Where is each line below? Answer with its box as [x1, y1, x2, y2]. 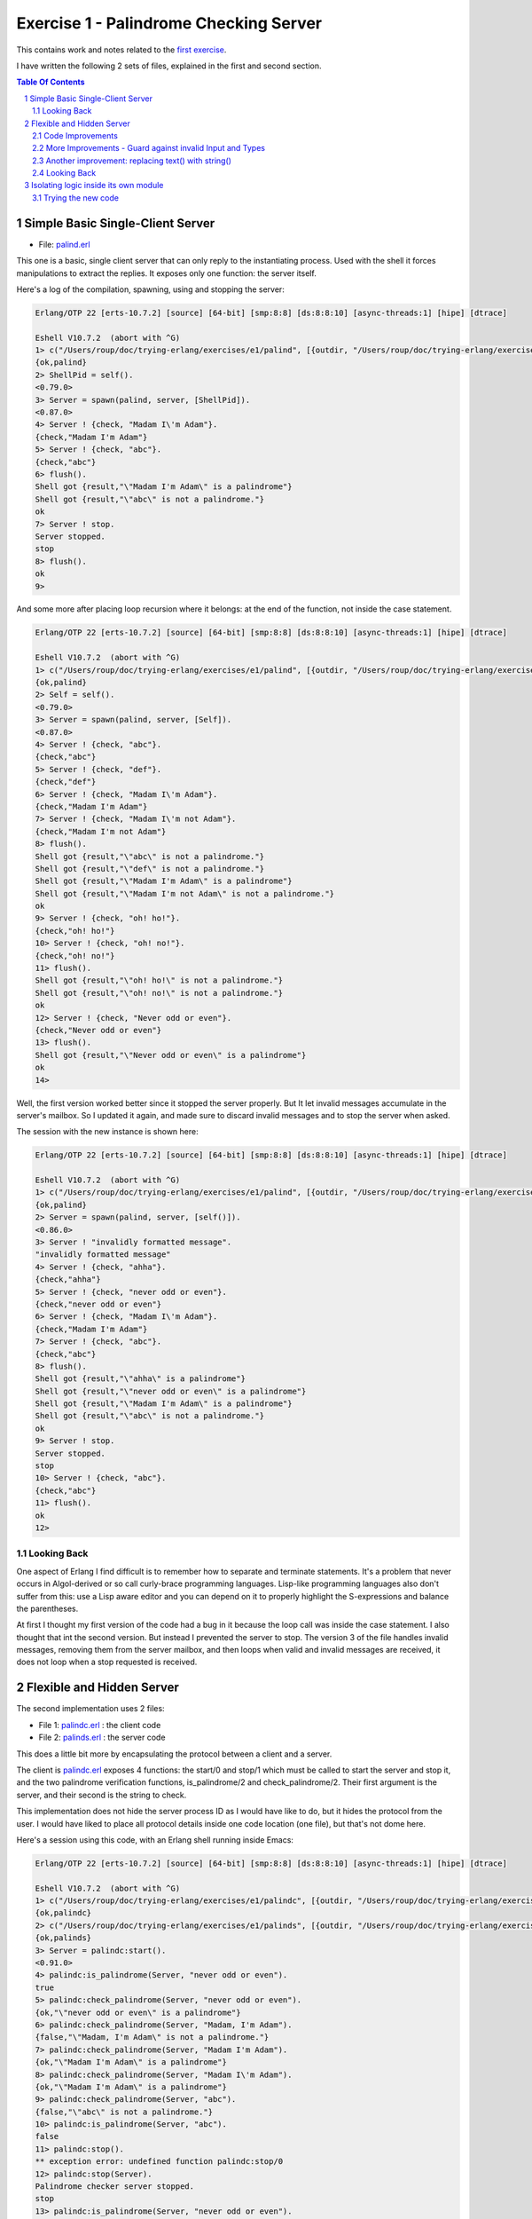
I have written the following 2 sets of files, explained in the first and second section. [16, 60, 323, 71]
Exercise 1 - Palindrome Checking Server [16, 13, 323, 33]
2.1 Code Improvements [32, 130, 119, 141]
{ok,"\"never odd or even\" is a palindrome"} [35, 2007, 241, 2018]
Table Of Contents [16, 76, 85, 88]
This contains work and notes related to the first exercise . [16, 44, 227, 55]
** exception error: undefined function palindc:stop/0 [35, 2157, 284, 2167]
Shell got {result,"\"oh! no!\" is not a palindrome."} [35, 988, 284, 998]
